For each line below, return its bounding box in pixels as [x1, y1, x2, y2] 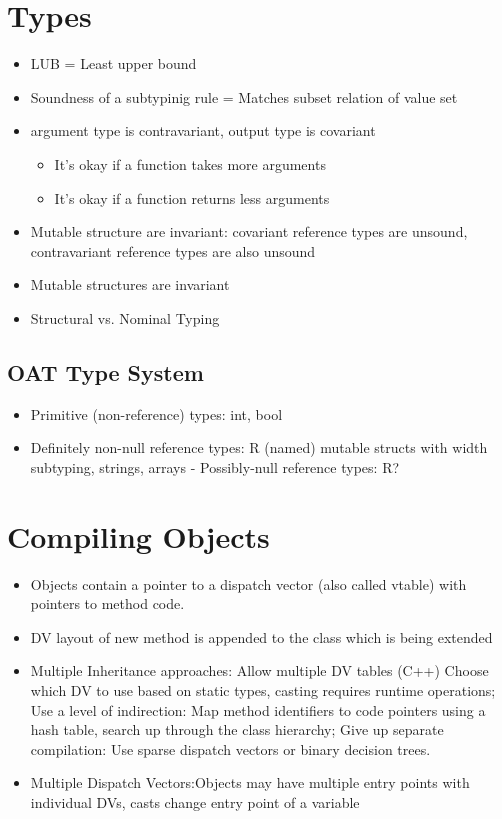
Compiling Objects [7, 515, 270, 556]
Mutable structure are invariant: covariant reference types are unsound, [30, 221, 468, 242]
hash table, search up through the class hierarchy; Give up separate [30, 719, 444, 740]
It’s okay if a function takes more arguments [54, 153, 326, 174]
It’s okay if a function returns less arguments [54, 187, 330, 208]
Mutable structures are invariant [30, 274, 230, 295]
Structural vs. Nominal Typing [30, 307, 220, 328]
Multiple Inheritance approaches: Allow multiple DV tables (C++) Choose [30, 660, 489, 681]
